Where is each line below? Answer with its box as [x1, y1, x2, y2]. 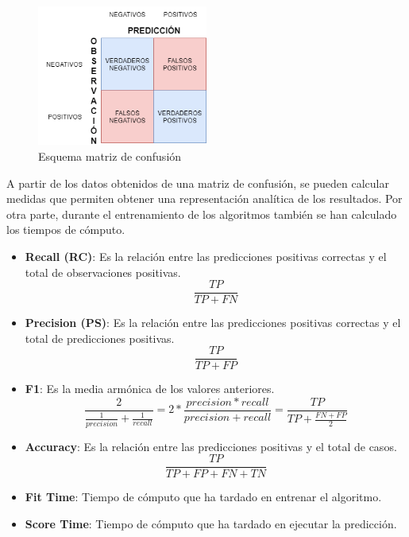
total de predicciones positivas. [25, 329, 175, 346]
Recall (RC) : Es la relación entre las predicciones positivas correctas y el [25, 247, 387, 264]
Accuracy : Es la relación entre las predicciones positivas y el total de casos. [25, 438, 397, 454]
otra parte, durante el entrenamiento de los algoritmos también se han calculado [6, 205, 397, 222]
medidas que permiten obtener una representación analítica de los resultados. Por [6, 190, 403, 207]
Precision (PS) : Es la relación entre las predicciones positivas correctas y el [25, 314, 401, 331]
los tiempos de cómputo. [6, 221, 125, 238]
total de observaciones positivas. [25, 263, 181, 280]
